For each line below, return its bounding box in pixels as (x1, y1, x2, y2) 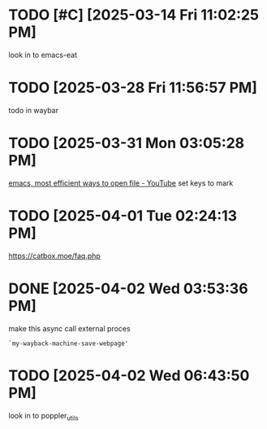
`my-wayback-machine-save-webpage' (8, 339, 129, 348)
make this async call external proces (8, 323, 131, 333)
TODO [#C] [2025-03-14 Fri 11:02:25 (8, 6, 260, 24)
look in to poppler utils (8, 410, 79, 422)
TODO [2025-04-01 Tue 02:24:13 (8, 207, 238, 225)
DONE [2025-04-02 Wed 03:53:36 (8, 279, 249, 298)
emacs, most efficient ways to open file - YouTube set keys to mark (8, 177, 234, 188)
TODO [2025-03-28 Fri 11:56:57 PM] (8, 79, 258, 97)
